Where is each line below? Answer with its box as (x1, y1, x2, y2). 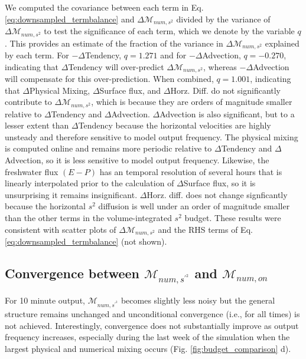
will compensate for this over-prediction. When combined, (5, 73, 214, 84)
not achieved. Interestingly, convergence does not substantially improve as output (5, 319, 299, 331)
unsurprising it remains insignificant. (5, 188, 138, 200)
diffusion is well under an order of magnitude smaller (98, 200, 290, 212)
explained (265, 37, 300, 49)
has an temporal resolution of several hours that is (99, 165, 282, 177)
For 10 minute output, (5, 294, 85, 306)
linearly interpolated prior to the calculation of (5, 177, 174, 189)
